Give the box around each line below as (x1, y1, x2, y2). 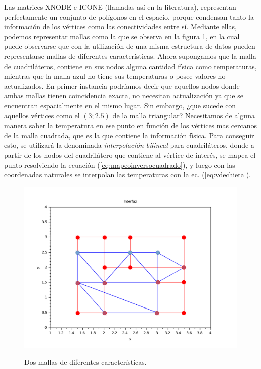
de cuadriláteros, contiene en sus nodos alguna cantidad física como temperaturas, (4, 60, 257, 71)
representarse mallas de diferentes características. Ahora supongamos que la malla (4, 50, 256, 61)
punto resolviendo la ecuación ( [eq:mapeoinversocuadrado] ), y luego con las (4, 159, 235, 170)
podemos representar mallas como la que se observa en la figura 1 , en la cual (4, 31, 240, 41)
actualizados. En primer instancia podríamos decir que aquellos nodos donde (4, 80, 240, 91)
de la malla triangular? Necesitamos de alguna (112, 110, 255, 120)
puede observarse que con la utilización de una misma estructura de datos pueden (4, 41, 255, 51)
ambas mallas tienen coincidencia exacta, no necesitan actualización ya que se (4, 90, 243, 101)
